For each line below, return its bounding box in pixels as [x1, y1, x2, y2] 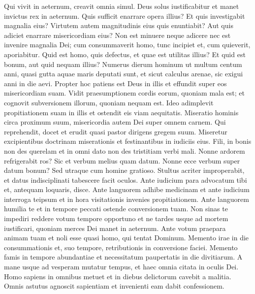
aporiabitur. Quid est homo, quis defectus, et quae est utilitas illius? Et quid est [4, 49, 246, 59]
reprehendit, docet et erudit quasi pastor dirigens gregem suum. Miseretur [4, 126, 227, 136]
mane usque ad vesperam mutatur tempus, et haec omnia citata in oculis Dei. [4, 261, 239, 272]
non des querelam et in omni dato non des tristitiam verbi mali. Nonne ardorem [4, 145, 245, 156]
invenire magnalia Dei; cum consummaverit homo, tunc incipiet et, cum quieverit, [4, 39, 251, 50]
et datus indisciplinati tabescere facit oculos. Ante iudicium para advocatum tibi [4, 174, 247, 185]
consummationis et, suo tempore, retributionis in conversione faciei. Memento [4, 242, 238, 252]
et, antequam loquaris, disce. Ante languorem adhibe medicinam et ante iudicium [4, 184, 250, 195]
